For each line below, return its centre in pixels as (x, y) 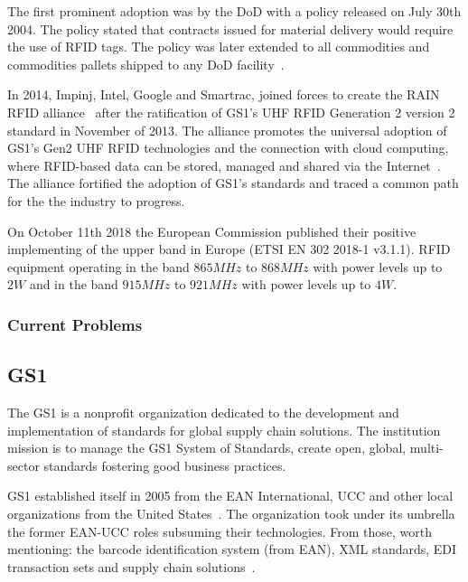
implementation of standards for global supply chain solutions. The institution (224, 430)
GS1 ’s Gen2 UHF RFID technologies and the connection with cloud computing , (228, 148)
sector (23, 465)
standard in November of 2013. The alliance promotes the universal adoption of (227, 130)
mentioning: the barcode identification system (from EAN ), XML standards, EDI (232, 549)
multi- (426, 448)
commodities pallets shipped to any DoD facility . (146, 64)
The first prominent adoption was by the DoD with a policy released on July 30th (234, 11)
